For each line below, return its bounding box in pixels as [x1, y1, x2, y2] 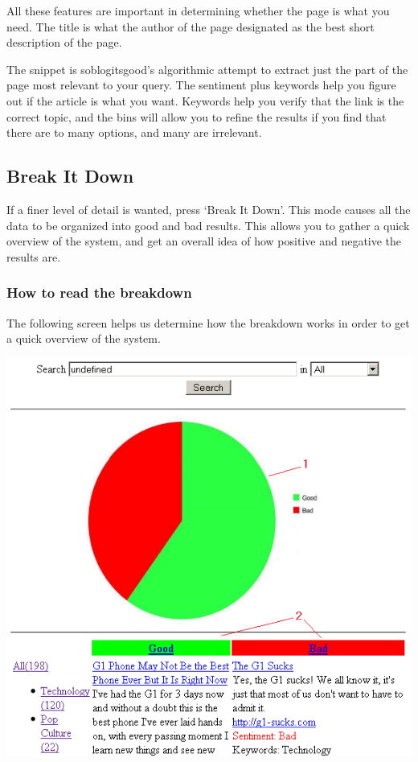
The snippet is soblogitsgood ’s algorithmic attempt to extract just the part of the [6, 60, 408, 77]
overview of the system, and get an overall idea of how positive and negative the [6, 233, 402, 249]
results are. [6, 248, 61, 265]
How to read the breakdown [6, 282, 192, 303]
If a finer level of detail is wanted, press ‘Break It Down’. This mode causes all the [6, 200, 411, 217]
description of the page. [6, 34, 122, 51]
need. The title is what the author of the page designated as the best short [6, 18, 375, 35]
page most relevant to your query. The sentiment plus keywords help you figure [6, 76, 396, 93]
